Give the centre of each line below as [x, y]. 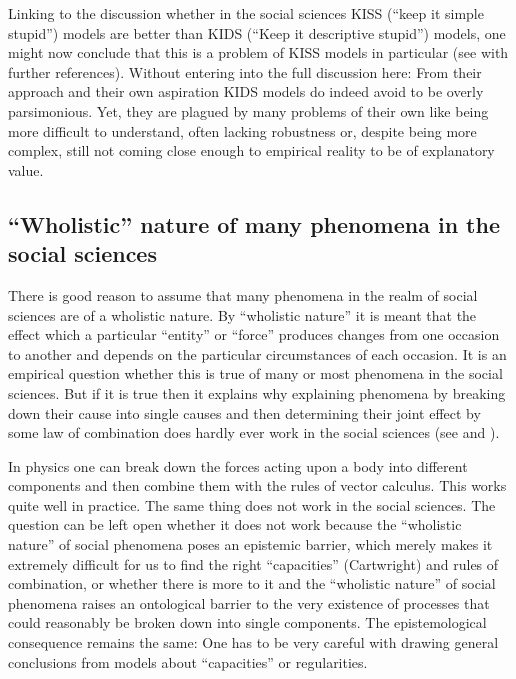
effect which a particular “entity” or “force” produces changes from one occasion [254, 334]
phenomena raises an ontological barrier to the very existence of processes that [249, 602]
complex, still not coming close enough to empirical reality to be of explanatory [251, 150]
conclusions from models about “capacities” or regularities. [188, 661]
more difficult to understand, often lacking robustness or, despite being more [242, 130]
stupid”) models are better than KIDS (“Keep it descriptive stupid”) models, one [257, 32]
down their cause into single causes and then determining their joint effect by [244, 412]
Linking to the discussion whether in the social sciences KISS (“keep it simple [246, 13]
